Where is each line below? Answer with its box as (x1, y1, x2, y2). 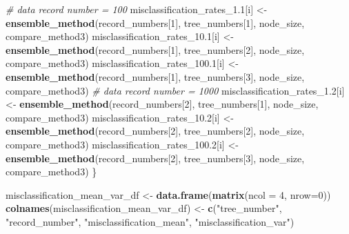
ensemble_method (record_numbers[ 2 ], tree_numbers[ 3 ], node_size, (6, 150, 305, 165)
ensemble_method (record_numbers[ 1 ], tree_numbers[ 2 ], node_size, (6, 42, 305, 57)
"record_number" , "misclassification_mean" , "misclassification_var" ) (6, 214, 295, 228)
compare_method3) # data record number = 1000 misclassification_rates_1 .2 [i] (6, 83, 345, 97)
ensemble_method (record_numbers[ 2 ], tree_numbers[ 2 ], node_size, (6, 124, 305, 138)
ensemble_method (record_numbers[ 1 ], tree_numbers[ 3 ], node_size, (6, 69, 305, 84)
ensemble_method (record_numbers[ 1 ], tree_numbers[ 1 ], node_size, (6, 15, 305, 30)
